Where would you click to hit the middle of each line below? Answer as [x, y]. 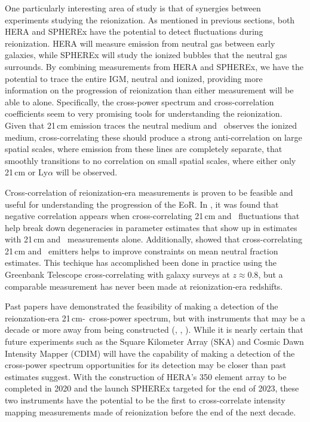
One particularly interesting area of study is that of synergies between [133, 8]
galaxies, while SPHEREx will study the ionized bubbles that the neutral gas [146, 55]
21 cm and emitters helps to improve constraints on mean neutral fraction [142, 251]
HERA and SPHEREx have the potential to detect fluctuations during [134, 31]
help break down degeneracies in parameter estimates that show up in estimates [151, 227]
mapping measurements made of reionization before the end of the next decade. [151, 412]
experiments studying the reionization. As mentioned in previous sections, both [150, 19]
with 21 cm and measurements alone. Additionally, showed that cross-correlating [154, 239]
